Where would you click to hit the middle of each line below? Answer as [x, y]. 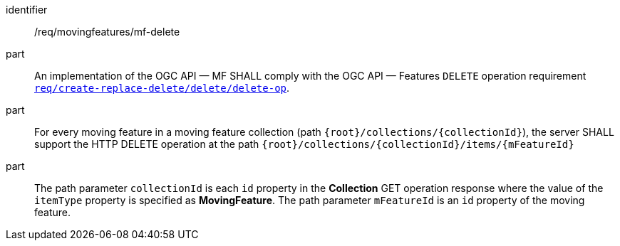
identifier [27, 10]
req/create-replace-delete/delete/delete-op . [162, 88]
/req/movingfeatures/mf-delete [107, 32]
